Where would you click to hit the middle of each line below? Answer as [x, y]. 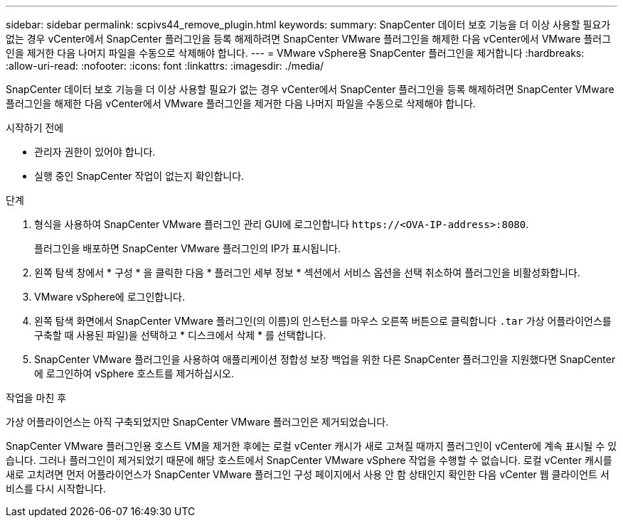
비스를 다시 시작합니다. [56, 489]
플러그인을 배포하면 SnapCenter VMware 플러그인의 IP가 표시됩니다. [188, 248]
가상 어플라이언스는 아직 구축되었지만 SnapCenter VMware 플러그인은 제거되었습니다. [197, 422]
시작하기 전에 [35, 128]
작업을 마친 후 [36, 398]
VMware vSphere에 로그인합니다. [110, 297]
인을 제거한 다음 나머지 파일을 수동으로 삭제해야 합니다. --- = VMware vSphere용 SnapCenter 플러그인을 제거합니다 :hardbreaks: [295, 53]
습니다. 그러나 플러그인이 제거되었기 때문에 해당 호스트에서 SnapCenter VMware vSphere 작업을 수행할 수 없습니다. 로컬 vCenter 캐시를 [309, 460]
